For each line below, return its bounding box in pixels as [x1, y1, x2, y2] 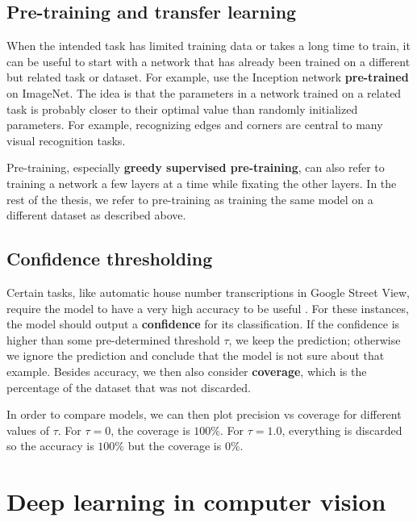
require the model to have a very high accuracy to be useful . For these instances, [6, 299, 409, 316]
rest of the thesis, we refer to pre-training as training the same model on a [6, 190, 373, 207]
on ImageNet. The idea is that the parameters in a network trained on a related [6, 84, 402, 101]
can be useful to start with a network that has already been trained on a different [6, 52, 411, 69]
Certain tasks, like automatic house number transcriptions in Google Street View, [6, 283, 411, 300]
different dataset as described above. [6, 207, 186, 223]
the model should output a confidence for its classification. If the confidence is [6, 315, 400, 332]
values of [6, 421, 49, 438]
